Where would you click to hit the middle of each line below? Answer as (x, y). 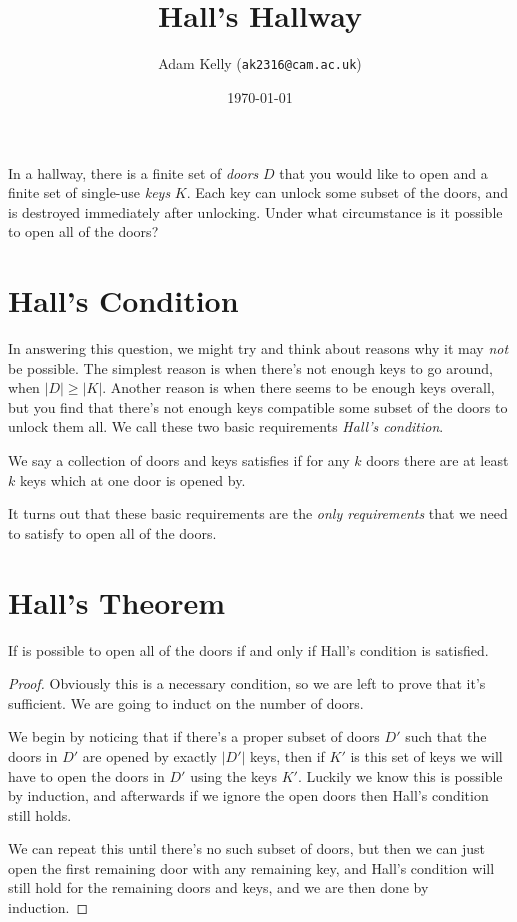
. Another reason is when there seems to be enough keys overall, (298, 387)
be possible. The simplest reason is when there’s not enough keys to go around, (250, 367)
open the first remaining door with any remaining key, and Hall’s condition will (251, 867)
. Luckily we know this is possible (400, 775)
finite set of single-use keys (89, 192)
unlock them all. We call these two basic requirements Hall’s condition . (226, 426)
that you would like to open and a (383, 172)
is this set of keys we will (426, 755)
